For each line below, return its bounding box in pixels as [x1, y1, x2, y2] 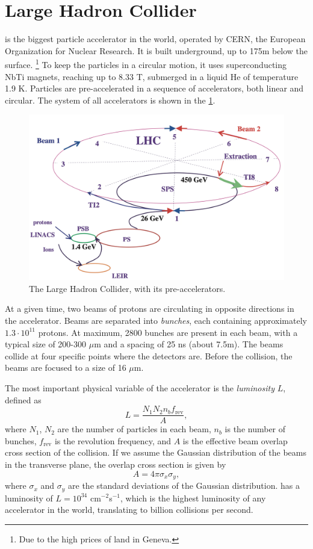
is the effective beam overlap [182, 434, 288, 447]
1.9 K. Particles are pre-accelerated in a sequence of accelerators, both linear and [5, 82, 304, 95]
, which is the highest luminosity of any [120, 491, 266, 504]
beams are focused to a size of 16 [5, 361, 126, 374]
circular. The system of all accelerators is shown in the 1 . [5, 93, 215, 106]
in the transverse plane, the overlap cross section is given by [5, 458, 226, 471]
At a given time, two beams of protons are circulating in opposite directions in [5, 302, 294, 315]
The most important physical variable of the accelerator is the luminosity [5, 382, 274, 394]
